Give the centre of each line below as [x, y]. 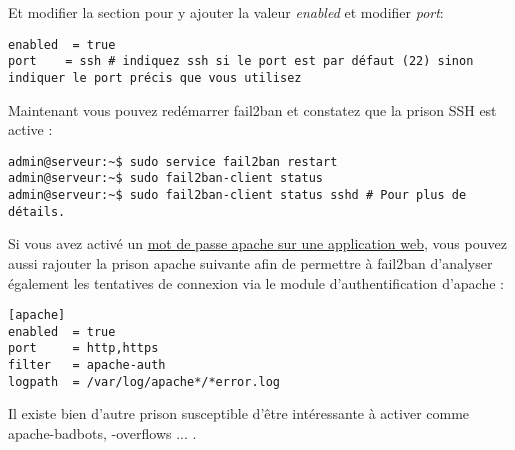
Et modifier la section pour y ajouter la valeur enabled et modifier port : [226, 12]
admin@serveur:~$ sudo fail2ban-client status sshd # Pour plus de [237, 195]
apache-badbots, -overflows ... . [102, 433]
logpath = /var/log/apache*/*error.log [144, 381]
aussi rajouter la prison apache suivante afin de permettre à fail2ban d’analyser [250, 262]
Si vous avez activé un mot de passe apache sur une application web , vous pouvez [257, 243]
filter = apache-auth [87, 365]
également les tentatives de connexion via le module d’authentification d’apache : [256, 282]
